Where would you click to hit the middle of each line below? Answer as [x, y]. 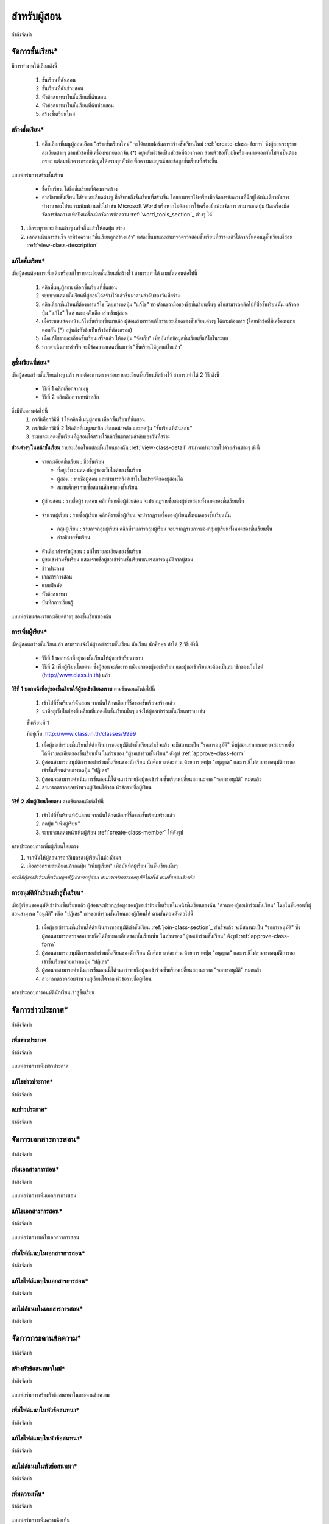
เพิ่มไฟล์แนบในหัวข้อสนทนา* [45, 1410]
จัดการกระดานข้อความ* [46, 1338]
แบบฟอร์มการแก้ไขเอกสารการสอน [45, 1237]
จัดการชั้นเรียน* [35, 52]
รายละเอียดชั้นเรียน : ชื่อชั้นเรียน [73, 461]
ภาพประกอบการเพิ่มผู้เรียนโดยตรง [45, 846]
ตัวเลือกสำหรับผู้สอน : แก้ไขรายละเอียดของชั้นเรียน [92, 551]
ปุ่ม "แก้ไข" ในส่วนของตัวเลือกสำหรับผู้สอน [85, 312]
